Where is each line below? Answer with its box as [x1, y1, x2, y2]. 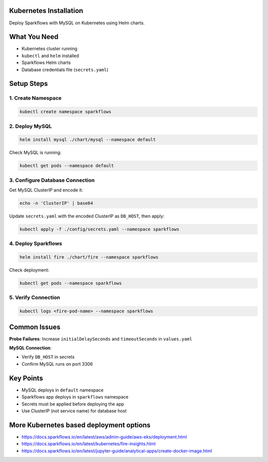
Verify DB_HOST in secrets [21, 354, 75, 360]
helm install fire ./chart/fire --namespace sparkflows [19, 255, 159, 260]
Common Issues [9, 323, 61, 331]
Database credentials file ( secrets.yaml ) [21, 66, 109, 72]
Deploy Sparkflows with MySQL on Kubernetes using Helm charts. [9, 20, 145, 26]
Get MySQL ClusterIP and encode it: [9, 187, 83, 193]
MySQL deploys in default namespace [21, 387, 104, 393]
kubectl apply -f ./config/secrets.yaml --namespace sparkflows [19, 226, 180, 232]
